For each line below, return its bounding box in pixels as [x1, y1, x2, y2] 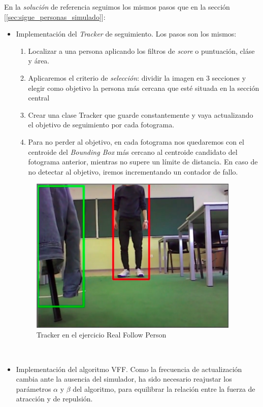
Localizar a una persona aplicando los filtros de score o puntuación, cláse [28, 45, 255, 56]
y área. [28, 55, 50, 66]
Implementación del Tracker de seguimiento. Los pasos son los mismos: [16, 28, 237, 39]
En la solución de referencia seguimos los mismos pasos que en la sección [4, 2, 230, 12]
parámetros [16, 383, 51, 394]
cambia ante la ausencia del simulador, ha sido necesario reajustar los [16, 374, 232, 384]
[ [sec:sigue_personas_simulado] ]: [4, 11, 106, 22]
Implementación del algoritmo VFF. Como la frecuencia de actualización [16, 363, 242, 374]
